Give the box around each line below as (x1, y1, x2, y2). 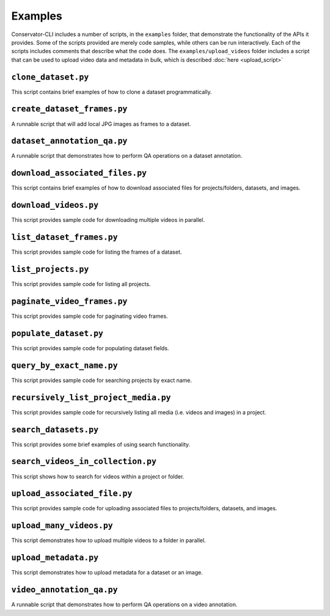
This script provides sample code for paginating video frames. (11, 312, 168, 320)
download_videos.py (11, 200, 99, 210)
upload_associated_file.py (11, 489, 133, 499)
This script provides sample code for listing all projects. (11, 280, 151, 288)
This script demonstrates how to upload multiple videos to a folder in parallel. (11, 537, 206, 544)
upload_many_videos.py (11, 521, 113, 531)
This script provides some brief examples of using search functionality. (11, 441, 191, 448)
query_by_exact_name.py (11, 361, 119, 370)
